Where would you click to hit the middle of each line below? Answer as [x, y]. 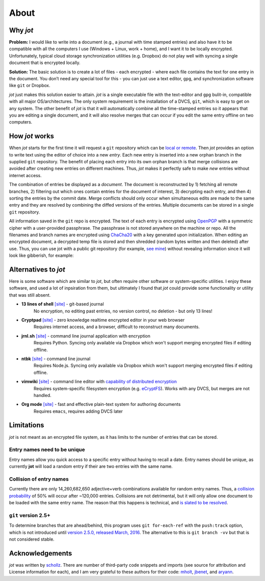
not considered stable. [32, 539]
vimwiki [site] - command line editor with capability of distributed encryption [99, 382]
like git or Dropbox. [30, 86]
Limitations [26, 425]
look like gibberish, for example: [41, 255]
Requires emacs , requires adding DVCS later [78, 411]
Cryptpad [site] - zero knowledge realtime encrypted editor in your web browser [103, 320]
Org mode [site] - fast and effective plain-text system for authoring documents [101, 404]
